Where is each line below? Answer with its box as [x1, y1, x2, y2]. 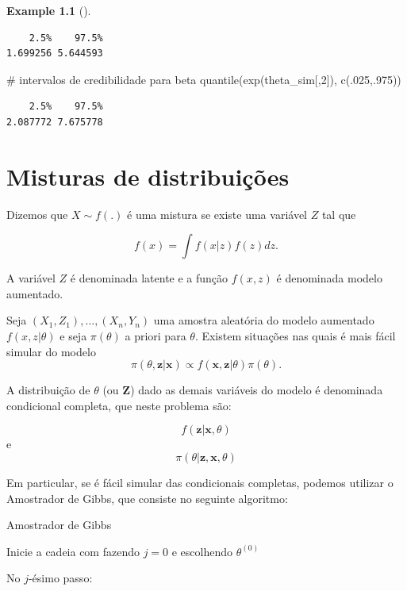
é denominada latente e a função [70, 270, 228, 286]
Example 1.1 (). [6, 2, 91, 18]
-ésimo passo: [28, 570, 93, 586]
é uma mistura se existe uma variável [127, 205, 307, 222]
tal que [321, 205, 356, 222]
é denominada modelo [276, 270, 382, 286]
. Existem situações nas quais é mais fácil [194, 328, 396, 344]
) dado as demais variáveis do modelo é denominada [130, 382, 383, 398]
